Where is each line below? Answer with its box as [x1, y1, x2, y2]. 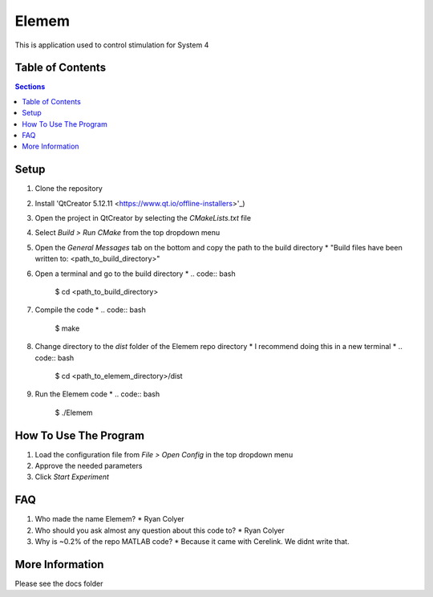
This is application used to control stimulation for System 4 [14, 40, 209, 50]
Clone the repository [34, 184, 103, 193]
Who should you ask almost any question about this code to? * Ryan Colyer [34, 526, 285, 535]
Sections [14, 82, 46, 91]
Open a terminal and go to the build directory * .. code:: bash [34, 269, 236, 278]
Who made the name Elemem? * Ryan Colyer [34, 514, 184, 524]
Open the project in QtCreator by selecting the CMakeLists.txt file [34, 213, 252, 223]
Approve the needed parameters [34, 461, 143, 471]
